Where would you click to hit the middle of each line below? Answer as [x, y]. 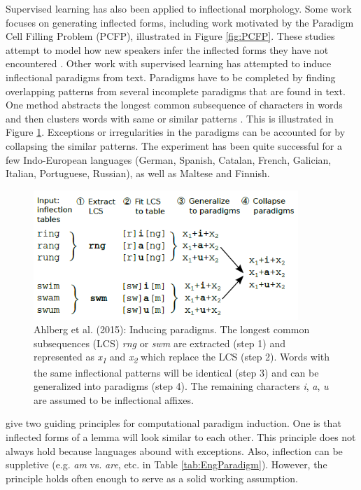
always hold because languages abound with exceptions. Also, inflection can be [174, 450]
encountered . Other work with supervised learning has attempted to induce [169, 63]
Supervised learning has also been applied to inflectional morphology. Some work [179, 8]
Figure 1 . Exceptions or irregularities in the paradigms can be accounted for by [176, 132]
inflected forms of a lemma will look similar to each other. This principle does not [181, 436]
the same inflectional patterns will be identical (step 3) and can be [176, 372]
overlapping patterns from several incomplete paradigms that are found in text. [176, 91]
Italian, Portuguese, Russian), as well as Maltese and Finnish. [138, 173]
